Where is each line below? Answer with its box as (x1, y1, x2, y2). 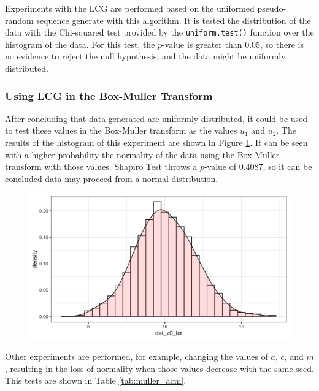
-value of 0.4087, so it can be (204, 160, 312, 173)
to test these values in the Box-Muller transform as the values (5, 124, 237, 137)
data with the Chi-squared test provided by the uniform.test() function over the (5, 26, 314, 39)
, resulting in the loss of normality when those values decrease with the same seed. (5, 362, 314, 374)
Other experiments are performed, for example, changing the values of (5, 350, 268, 363)
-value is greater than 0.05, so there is (162, 37, 304, 50)
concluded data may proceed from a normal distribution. (5, 172, 218, 184)
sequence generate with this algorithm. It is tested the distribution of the (36, 13, 311, 26)
